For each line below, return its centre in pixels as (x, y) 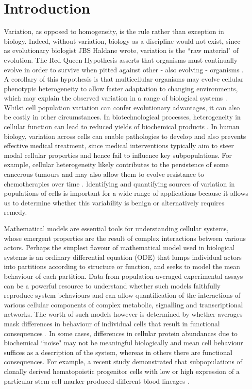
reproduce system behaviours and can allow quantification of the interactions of (122, 295)
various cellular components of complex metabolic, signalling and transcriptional (124, 304)
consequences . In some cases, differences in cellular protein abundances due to (121, 333)
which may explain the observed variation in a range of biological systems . (116, 98)
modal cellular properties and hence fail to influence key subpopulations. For (118, 155)
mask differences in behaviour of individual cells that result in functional (112, 323)
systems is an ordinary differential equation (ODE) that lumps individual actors (123, 257)
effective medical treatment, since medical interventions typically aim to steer (119, 145)
